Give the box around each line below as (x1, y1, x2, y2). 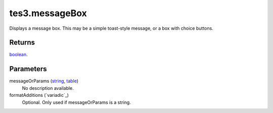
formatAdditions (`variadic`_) (9, 92, 69, 98)
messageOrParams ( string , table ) (9, 78, 78, 84)
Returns (9, 38, 35, 47)
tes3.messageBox (9, 8, 87, 19)
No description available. (22, 85, 74, 91)
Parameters (9, 65, 47, 73)
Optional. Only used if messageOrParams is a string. (22, 99, 131, 105)
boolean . (9, 51, 28, 58)
